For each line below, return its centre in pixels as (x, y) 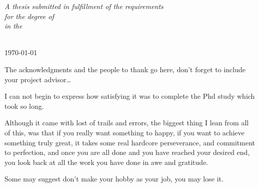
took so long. (24, 106)
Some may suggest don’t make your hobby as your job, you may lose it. (114, 179)
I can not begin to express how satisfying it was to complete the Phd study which (130, 96)
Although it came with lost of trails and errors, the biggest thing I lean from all (127, 123)
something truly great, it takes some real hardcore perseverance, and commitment (130, 142)
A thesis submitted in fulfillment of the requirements (84, 6)
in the (13, 26)
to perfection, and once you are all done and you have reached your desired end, (127, 152)
